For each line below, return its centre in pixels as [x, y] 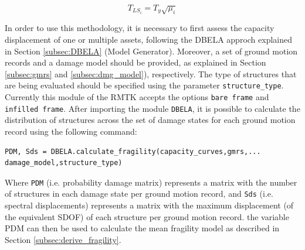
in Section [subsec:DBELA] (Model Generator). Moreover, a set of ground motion [151, 51]
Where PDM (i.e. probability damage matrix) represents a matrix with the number [151, 182]
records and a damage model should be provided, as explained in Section [135, 62]
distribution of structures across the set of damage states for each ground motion [150, 120]
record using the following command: [71, 131]
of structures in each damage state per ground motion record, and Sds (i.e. [139, 194]
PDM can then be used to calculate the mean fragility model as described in [142, 228]
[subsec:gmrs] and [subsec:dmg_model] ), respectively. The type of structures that [151, 73]
